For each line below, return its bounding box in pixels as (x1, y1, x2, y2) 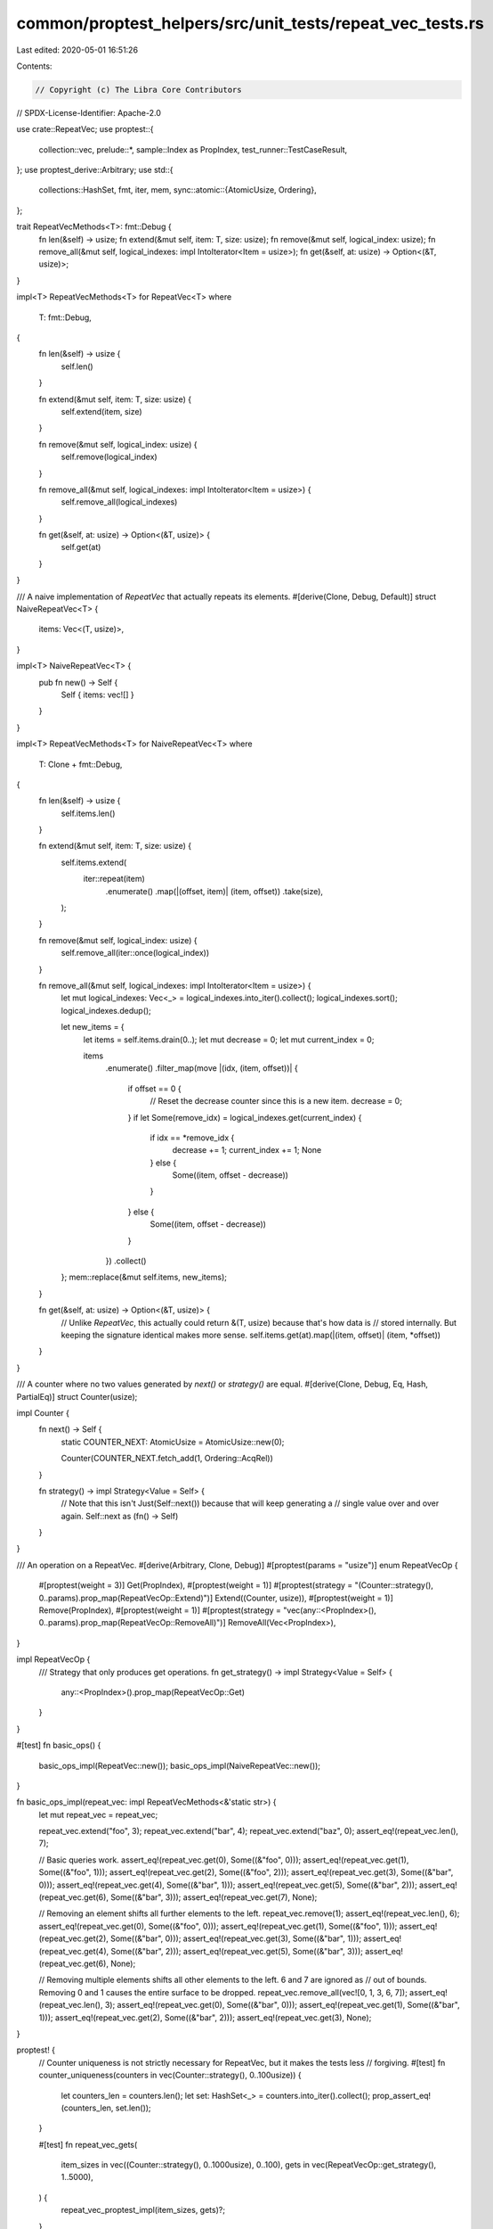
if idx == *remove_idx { (150, 1132, 235, 1143)
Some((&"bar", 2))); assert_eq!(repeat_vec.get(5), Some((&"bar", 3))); (110, 1945, 364, 1956)
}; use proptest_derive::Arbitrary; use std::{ (16, 165, 174, 176)
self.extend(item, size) (61, 406, 142, 416)
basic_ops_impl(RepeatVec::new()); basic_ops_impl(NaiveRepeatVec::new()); (38, 1760, 320, 1771)
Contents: (16, 61, 53, 71)
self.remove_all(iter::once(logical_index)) (61, 948, 210, 958)
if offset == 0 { (127, 1083, 182, 1094)
